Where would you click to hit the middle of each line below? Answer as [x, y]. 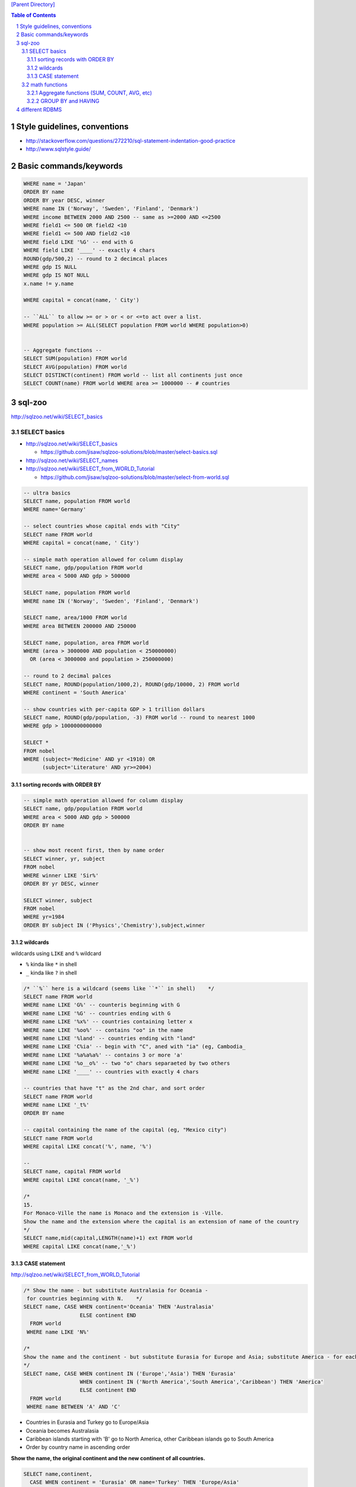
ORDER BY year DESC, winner [64, 200]
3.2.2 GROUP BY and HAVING [63, 101]
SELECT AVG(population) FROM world [75, 367]
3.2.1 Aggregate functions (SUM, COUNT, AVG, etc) [90, 93]
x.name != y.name [49, 283]
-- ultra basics [47, 493]
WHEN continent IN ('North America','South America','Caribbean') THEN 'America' [202, 1382]
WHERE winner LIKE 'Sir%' [61, 875]
